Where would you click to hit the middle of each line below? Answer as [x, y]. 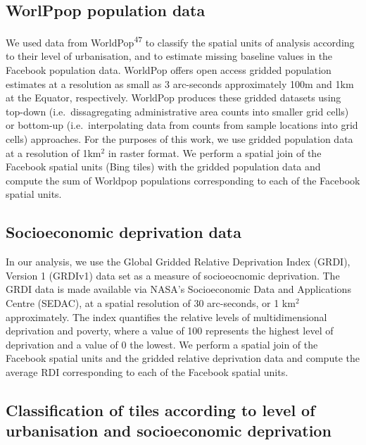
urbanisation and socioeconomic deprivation [169, 431]
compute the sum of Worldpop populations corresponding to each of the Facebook [183, 180]
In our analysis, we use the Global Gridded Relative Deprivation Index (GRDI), [178, 262]
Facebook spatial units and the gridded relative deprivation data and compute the [183, 358]
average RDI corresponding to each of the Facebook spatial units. [147, 371]
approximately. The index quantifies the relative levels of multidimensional [166, 316]
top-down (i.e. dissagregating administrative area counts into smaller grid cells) [177, 111]
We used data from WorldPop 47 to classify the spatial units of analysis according [180, 41]
